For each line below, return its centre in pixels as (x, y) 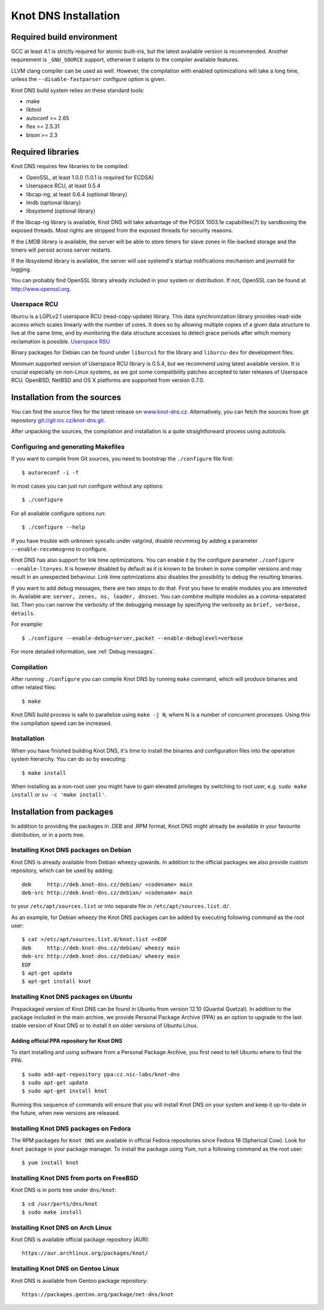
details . (23, 613)
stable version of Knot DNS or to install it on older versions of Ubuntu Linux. (105, 1026)
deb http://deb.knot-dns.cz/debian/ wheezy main (101, 948)
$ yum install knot (50, 1163)
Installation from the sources (66, 397)
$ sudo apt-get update (55, 1082)
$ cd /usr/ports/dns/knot (60, 1204)
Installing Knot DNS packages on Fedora (71, 1128)
